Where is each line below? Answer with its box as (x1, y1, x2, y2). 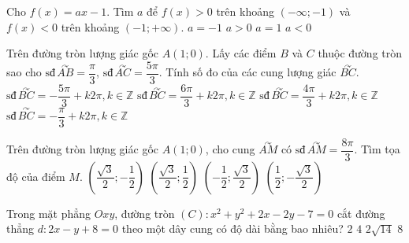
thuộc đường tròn (318, 45, 403, 61)
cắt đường (336, 204, 385, 221)
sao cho (6, 64, 42, 80)
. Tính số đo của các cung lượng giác (158, 64, 336, 80)
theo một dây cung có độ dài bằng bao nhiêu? (121, 220, 344, 237)
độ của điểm (6, 168, 65, 184)
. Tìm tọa (354, 141, 400, 157)
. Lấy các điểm (205, 45, 277, 61)
